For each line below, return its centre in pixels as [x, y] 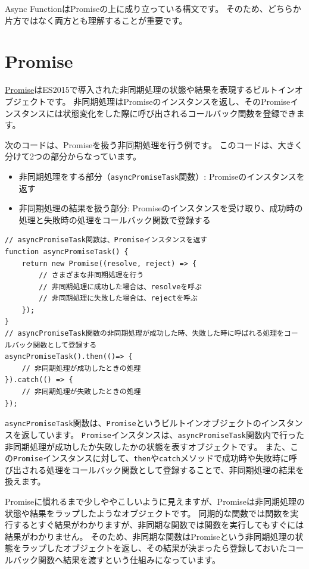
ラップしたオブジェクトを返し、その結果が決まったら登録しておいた [154, 548]
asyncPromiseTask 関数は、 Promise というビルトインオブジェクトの [133, 423]
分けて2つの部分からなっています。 [73, 156]
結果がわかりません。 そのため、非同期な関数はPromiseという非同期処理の [150, 536]
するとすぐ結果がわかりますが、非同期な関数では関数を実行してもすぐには [158, 525]
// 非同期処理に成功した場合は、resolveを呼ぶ [121, 287]
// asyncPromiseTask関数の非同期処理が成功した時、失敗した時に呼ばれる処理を [144, 334]
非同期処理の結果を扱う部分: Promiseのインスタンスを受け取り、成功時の [161, 208]
